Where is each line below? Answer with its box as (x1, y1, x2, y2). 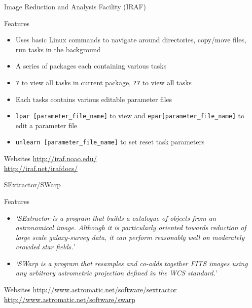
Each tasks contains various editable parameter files (15, 94, 172, 104)
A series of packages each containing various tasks (15, 61, 167, 71)
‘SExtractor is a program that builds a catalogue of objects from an (15, 212, 216, 223)
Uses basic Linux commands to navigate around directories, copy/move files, (15, 34, 247, 45)
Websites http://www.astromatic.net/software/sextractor (4, 284, 177, 295)
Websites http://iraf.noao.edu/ (4, 153, 97, 164)
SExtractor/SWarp (4, 179, 61, 190)
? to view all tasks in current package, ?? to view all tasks (15, 77, 192, 87)
